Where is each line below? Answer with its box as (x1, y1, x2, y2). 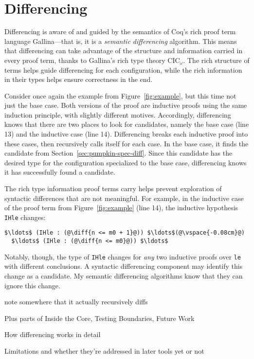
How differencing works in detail (4, 329, 101, 339)
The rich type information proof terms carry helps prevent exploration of (4, 183, 222, 194)
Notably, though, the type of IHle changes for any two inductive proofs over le (4, 251, 241, 261)
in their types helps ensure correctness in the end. (4, 74, 153, 84)
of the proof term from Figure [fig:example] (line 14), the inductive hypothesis (4, 202, 238, 213)
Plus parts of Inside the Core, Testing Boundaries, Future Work (4, 313, 195, 323)
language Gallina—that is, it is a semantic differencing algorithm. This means (4, 36, 237, 46)
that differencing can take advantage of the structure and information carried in (4, 45, 243, 56)
